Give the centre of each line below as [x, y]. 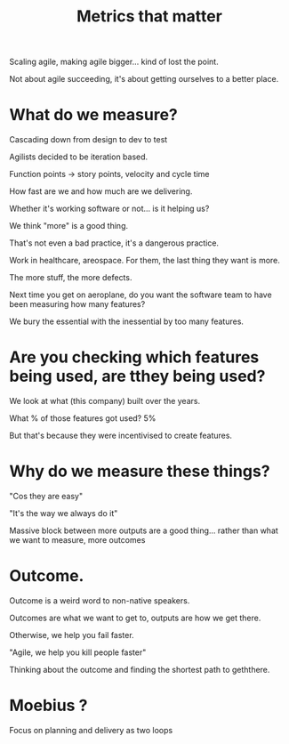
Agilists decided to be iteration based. [79, 157]
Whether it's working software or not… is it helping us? [109, 209]
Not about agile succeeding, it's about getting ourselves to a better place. [144, 79]
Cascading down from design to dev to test [88, 140]
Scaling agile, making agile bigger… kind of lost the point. [114, 62]
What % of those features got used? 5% [83, 418]
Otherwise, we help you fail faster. [72, 635]
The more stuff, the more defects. [71, 278]
